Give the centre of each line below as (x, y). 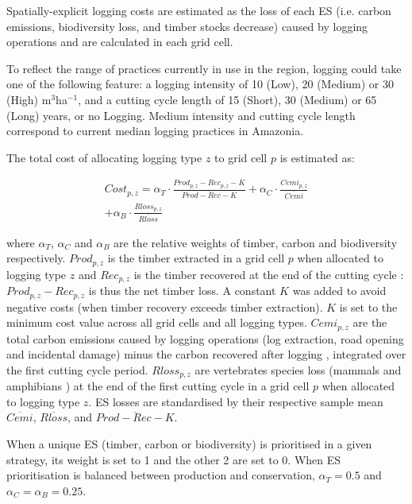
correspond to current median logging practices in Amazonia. (155, 131)
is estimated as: (317, 157)
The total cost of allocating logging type (104, 157)
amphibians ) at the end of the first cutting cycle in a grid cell (158, 386)
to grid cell (241, 157)
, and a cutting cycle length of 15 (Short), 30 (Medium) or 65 (227, 99)
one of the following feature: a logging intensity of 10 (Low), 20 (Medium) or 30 (200, 84)
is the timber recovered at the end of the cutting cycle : (269, 274)
